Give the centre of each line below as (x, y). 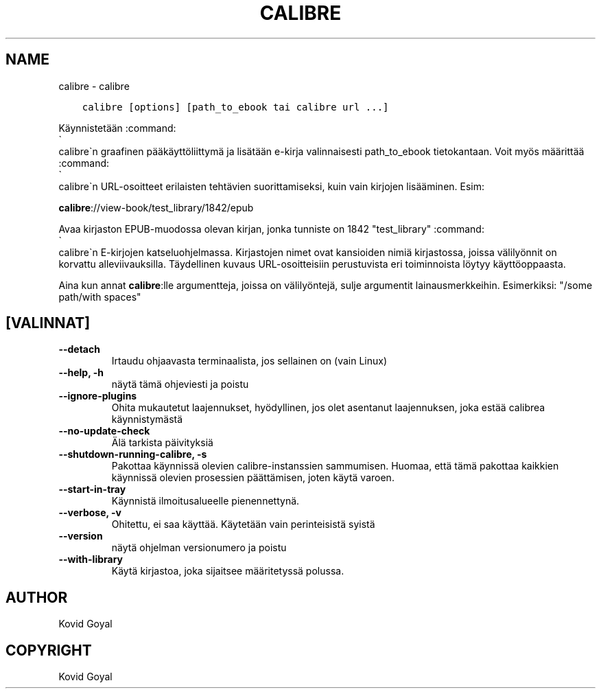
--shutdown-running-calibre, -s (133, 454)
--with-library (91, 559)
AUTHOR (37, 597)
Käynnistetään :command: (117, 128)
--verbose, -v (90, 513)
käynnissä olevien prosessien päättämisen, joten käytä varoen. (253, 478)
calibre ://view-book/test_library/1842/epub (156, 207)
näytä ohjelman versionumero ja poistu (199, 548)
